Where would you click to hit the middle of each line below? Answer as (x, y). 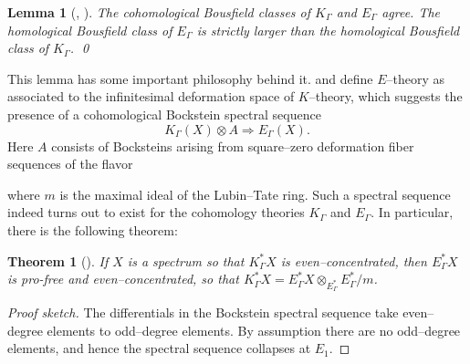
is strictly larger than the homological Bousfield (328, 30)
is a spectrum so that (186, 260)
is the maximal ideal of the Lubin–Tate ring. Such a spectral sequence (255, 194)
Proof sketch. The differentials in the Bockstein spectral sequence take (203, 312)
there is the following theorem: (93, 229)
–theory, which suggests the (386, 96)
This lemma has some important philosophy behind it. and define (190, 78)
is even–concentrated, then (354, 260)
